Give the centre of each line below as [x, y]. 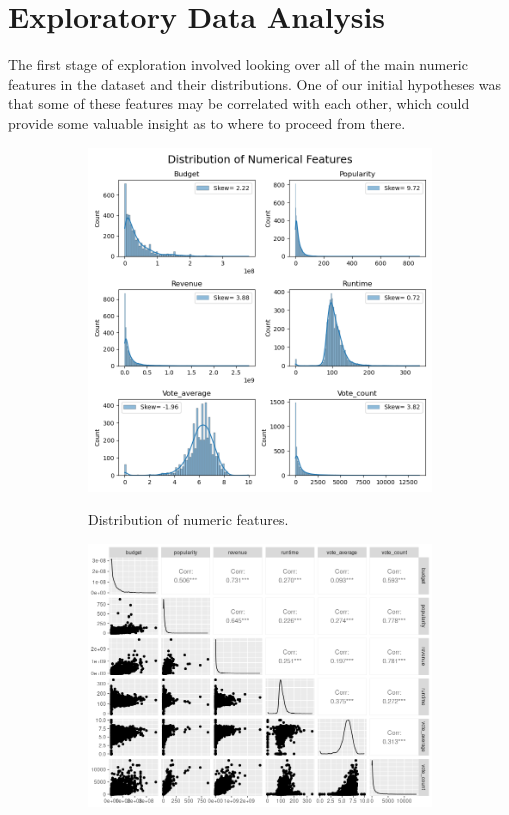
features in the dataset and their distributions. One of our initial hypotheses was [255, 83]
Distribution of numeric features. [188, 519]
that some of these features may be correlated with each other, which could [239, 103]
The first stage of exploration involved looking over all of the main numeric [238, 64]
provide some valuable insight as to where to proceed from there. [207, 122]
